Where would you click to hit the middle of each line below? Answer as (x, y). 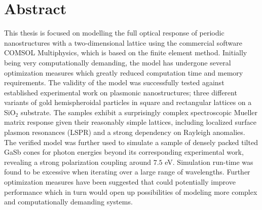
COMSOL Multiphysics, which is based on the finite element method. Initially (126, 52)
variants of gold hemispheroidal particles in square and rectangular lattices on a (128, 102)
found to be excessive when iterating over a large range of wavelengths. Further (127, 172)
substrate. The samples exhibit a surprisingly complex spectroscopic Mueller (139, 112)
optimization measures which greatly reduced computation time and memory (124, 72)
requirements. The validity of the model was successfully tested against (114, 82)
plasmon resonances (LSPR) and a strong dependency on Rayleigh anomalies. (125, 132)
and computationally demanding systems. (68, 202)
